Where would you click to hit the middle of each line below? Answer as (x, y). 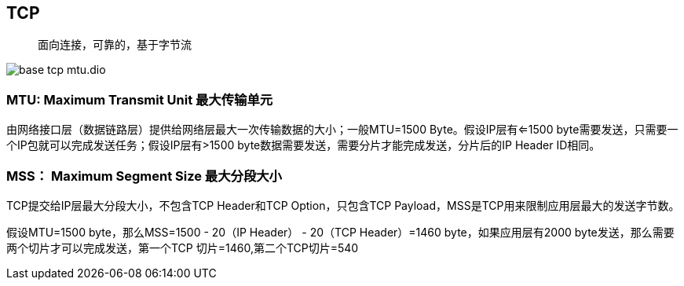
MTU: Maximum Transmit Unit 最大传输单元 (140, 99)
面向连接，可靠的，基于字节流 (115, 45)
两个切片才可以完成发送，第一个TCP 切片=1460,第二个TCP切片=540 (183, 247)
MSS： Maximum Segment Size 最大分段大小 (144, 176)
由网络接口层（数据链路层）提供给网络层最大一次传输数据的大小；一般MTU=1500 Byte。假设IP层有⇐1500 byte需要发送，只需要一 (342, 130)
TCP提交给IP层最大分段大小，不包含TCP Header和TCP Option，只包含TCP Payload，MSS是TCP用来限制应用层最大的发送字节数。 (343, 205)
